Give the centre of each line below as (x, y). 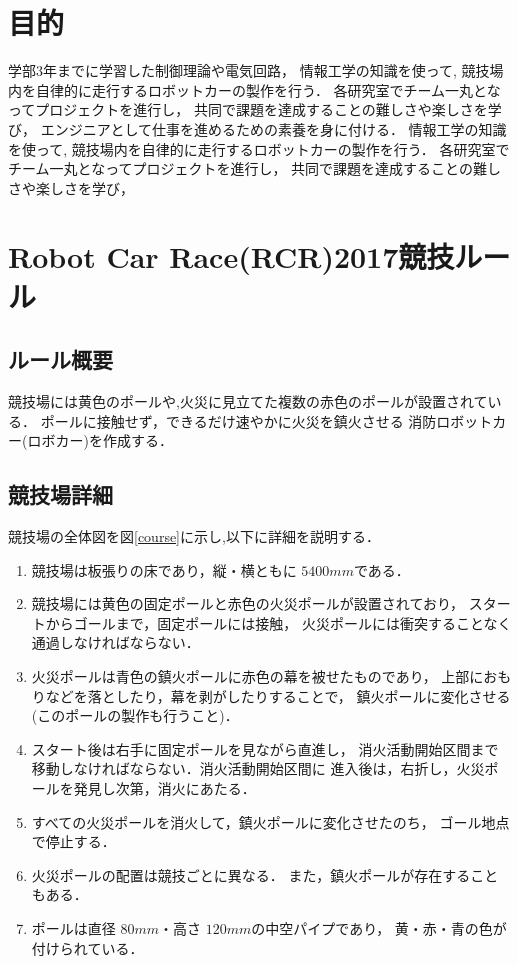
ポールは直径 (73, 927)
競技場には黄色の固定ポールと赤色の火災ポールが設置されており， (247, 603)
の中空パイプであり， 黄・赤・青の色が (379, 927)
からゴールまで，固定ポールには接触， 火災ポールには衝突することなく (278, 622)
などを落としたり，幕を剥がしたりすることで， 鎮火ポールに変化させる (278, 695)
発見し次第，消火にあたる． (164, 787)
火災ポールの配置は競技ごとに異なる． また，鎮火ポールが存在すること (265, 874)
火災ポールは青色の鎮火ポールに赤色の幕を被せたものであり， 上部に (257, 676)
